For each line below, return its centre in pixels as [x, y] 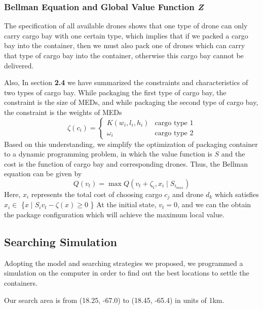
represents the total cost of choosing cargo [97, 194]
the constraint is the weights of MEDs [63, 112]
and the [233, 154]
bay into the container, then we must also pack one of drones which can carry [125, 45]
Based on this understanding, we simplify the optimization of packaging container [131, 144]
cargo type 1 [174, 123]
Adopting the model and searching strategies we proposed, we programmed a [124, 263]
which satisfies [237, 194]
